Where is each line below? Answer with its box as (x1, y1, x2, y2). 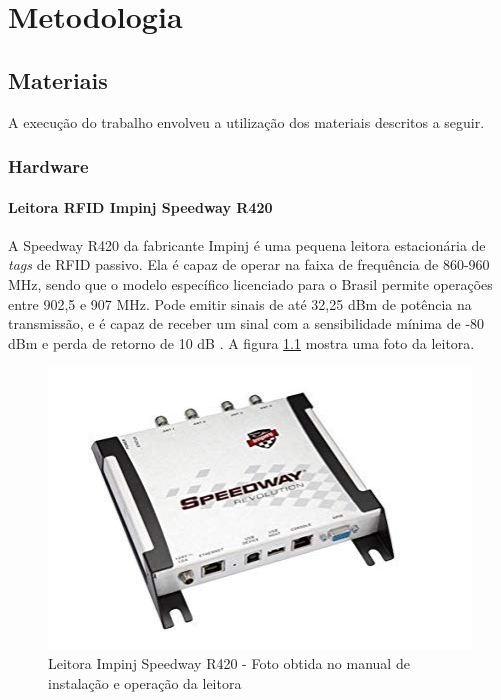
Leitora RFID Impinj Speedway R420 (8, 196, 273, 217)
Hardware (8, 154, 89, 179)
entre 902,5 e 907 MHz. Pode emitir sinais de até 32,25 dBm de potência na (8, 293, 472, 314)
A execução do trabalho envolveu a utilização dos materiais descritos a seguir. (8, 111, 485, 132)
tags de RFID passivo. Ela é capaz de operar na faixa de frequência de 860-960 (8, 254, 490, 275)
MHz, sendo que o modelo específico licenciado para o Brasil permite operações (8, 274, 493, 294)
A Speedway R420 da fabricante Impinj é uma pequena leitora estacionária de (8, 234, 486, 255)
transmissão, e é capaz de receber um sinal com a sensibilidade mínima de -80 (8, 313, 485, 334)
